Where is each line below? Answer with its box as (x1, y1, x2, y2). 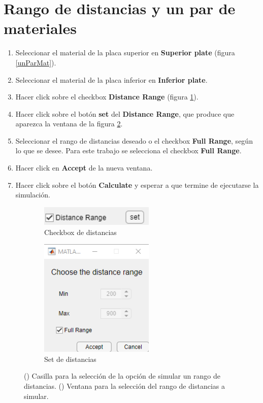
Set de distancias (44, 353, 96, 364)
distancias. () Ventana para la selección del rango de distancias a (24, 381, 225, 391)
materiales (4, 18, 77, 39)
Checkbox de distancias (44, 226, 117, 237)
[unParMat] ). (15, 57, 56, 68)
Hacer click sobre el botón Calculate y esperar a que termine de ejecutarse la (15, 179, 259, 190)
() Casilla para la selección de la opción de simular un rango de (24, 371, 220, 381)
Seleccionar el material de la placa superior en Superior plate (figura (15, 47, 235, 58)
